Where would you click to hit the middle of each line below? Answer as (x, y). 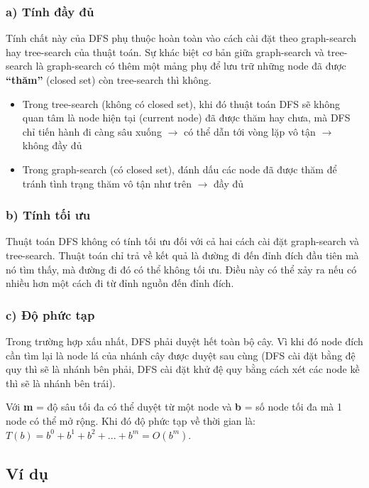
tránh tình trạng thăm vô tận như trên (107, 183)
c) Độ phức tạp (50, 314)
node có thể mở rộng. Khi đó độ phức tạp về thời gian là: (131, 420)
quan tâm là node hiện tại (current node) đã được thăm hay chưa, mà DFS (186, 118)
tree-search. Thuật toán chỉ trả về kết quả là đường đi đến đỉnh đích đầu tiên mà (182, 255)
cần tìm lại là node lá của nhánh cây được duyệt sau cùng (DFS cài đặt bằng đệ (181, 355)
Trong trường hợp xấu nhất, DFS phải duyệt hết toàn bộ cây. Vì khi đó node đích (184, 341)
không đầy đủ (52, 145)
